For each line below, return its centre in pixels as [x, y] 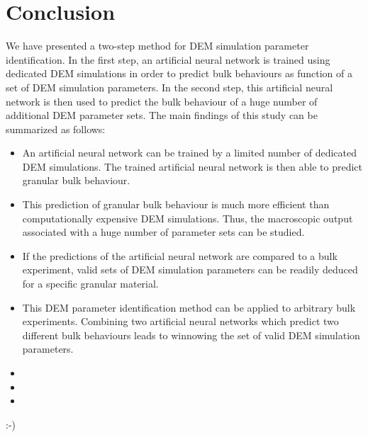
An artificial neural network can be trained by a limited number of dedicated [189, 153]
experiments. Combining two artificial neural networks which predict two [180, 321]
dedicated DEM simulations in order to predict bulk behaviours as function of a [179, 73]
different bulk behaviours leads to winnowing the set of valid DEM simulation [191, 335]
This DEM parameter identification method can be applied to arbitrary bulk [189, 307]
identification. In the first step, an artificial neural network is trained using [168, 59]
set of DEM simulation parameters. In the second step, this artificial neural [169, 87]
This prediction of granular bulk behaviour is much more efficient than [176, 204]
